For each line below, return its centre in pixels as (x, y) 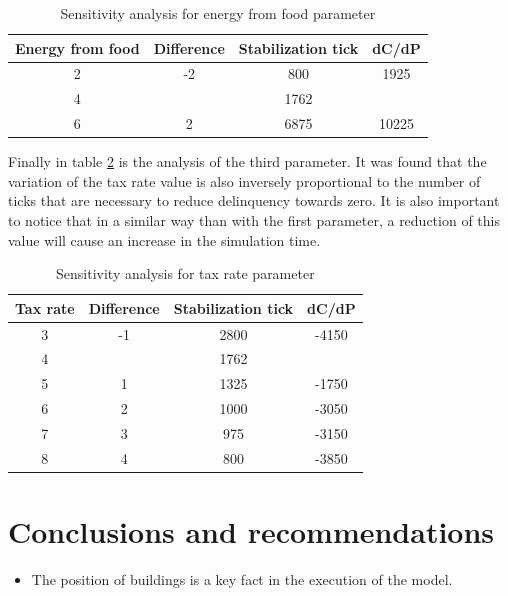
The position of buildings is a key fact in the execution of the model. (242, 579)
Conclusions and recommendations (251, 531)
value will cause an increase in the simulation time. (164, 239)
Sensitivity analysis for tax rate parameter (185, 273)
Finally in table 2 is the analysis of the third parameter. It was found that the (247, 161)
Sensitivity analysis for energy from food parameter (218, 13)
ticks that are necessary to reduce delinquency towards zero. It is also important (254, 200)
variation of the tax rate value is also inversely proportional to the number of (244, 180)
